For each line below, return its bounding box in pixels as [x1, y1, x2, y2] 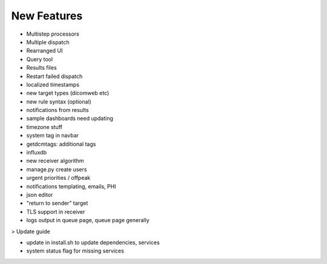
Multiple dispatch [26, 38, 70, 45]
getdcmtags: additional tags [26, 140, 96, 148]
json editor [26, 191, 53, 198]
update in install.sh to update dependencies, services [26, 239, 160, 246]
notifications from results [26, 107, 89, 114]
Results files [26, 64, 57, 71]
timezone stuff [26, 123, 63, 130]
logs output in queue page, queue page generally [26, 217, 150, 224]
